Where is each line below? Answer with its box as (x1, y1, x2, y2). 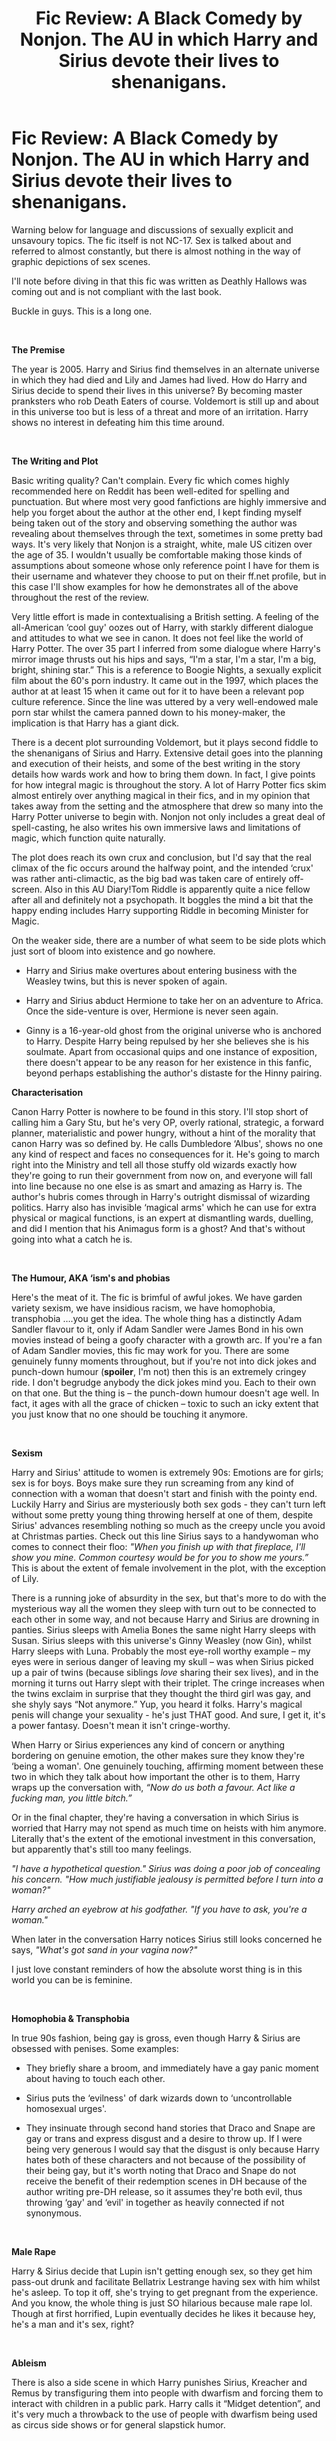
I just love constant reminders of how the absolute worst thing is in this (11, 1963, 303, 1975)
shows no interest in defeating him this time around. (11, 416, 225, 428)
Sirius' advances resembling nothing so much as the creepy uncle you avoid (11, 1519, 326, 1531)
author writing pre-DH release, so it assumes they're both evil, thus (25, 2185, 303, 2197)
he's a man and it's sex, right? (11, 2318, 135, 2330)
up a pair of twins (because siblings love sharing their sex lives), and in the (11, 1666, 319, 1678)
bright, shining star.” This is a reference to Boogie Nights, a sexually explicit (11, 663, 322, 676)
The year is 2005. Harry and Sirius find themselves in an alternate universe (11, 363, 320, 375)
